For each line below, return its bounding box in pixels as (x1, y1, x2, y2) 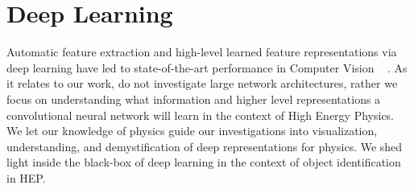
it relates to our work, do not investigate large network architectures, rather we (6, 75, 398, 92)
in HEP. (6, 169, 46, 186)
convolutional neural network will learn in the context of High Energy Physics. (6, 106, 395, 123)
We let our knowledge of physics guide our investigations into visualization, (6, 122, 378, 139)
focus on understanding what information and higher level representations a (6, 90, 381, 107)
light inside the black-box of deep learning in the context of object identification (6, 154, 401, 171)
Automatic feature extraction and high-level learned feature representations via (6, 43, 397, 60)
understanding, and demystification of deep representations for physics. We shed (6, 138, 403, 154)
